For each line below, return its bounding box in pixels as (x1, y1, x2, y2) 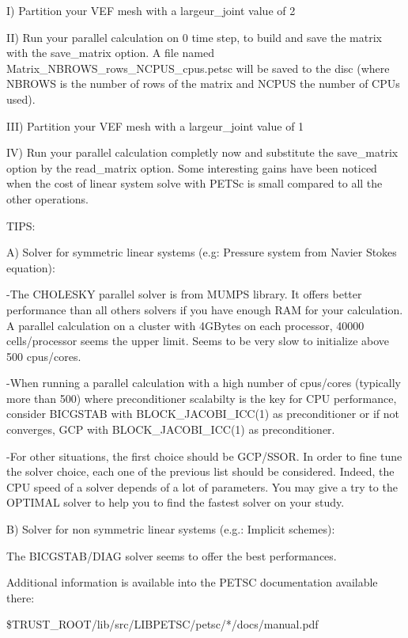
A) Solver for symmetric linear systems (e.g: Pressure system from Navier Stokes (6, 244, 397, 260)
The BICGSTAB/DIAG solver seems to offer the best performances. (6, 547, 337, 564)
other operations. (6, 190, 89, 207)
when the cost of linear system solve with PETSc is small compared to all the (6, 175, 383, 192)
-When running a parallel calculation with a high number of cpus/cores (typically (6, 374, 401, 391)
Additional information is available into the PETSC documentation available (6, 574, 378, 591)
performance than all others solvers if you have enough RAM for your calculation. (6, 301, 403, 317)
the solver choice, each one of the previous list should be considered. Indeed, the (6, 463, 395, 480)
